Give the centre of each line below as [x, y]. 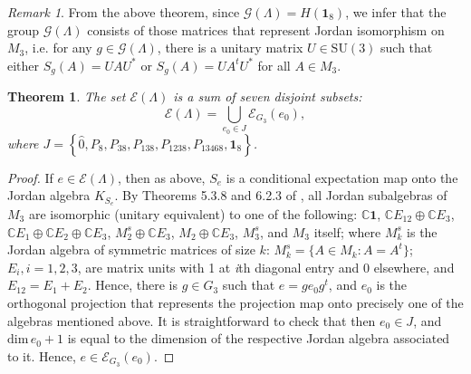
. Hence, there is [133, 285]
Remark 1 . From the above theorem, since [124, 12]
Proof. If [30, 177]
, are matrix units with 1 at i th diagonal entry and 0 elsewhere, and [266, 267]
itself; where [347, 231]
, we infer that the [396, 12]
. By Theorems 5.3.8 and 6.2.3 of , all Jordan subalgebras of [281, 195]
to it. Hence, [42, 355]
